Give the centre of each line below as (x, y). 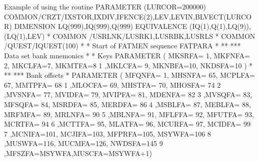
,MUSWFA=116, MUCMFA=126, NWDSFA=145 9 (83, 143)
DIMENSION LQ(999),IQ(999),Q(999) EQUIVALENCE (101, 26)
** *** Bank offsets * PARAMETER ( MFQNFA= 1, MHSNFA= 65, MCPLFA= (130, 75)
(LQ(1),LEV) (24, 36)
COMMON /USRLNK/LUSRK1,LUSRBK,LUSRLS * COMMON (154, 36)
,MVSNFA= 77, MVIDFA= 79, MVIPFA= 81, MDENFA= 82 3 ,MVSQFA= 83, (128, 94)
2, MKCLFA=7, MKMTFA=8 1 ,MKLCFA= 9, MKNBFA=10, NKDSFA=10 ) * (128, 65)
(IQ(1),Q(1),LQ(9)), (220, 26)
